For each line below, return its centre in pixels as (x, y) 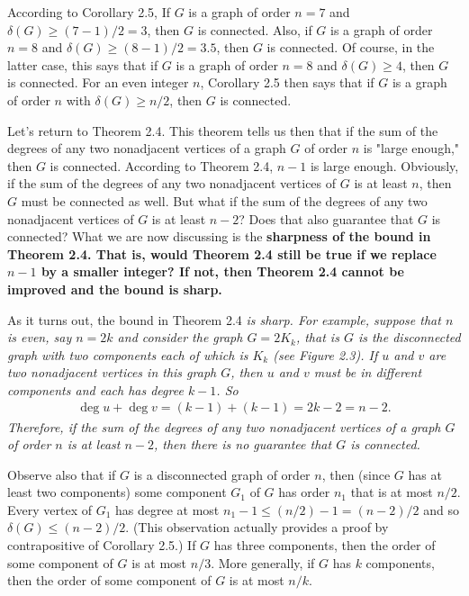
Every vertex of (50, 509)
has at (425, 474)
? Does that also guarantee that (326, 218)
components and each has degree (95, 389)
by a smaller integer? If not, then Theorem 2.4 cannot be (222, 271)
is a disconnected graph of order (222, 474)
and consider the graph (180, 337)
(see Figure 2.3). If (325, 354)
